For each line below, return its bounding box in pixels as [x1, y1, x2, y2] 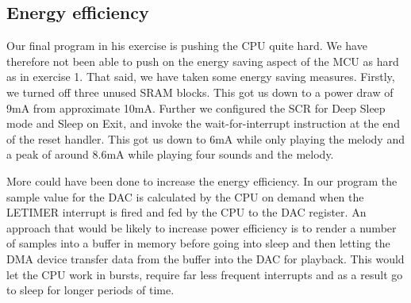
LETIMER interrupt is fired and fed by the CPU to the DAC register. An [6, 204, 367, 221]
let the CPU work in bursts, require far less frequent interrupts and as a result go [6, 266, 403, 282]
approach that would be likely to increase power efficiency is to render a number [6, 219, 397, 236]
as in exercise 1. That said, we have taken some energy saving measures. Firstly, [6, 68, 395, 85]
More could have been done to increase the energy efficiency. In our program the [6, 172, 398, 189]
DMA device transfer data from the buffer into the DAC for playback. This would [6, 250, 405, 267]
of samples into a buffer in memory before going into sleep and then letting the [6, 235, 390, 251]
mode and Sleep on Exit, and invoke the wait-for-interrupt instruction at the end [6, 115, 400, 132]
